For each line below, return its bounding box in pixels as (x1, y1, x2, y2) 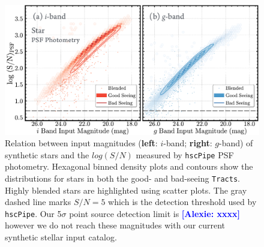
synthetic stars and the (5, 148, 89, 161)
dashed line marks (5, 195, 71, 208)
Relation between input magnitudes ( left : (5, 137, 158, 149)
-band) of (218, 137, 253, 149)
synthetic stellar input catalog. (5, 231, 117, 243)
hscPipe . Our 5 (5, 207, 62, 219)
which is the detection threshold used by (108, 195, 257, 208)
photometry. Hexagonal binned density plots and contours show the (5, 160, 253, 173)
